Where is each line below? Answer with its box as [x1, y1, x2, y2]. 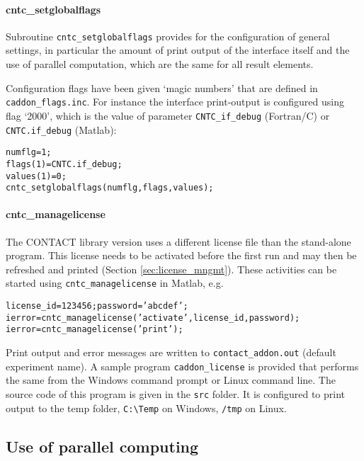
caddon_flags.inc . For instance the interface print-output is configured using [6, 94, 344, 109]
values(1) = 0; [6, 171, 67, 181]
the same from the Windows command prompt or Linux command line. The [6, 372, 336, 387]
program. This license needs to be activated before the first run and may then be [6, 248, 357, 263]
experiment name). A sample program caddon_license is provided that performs [6, 358, 359, 373]
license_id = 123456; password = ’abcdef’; [6, 301, 188, 312]
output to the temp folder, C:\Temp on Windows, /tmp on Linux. [6, 400, 287, 415]
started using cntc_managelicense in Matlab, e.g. [6, 275, 224, 290]
